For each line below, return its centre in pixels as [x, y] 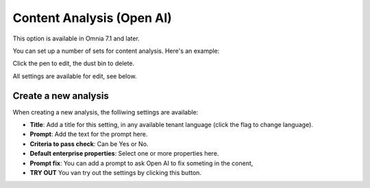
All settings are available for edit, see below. [75, 76]
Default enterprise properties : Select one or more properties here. [124, 154]
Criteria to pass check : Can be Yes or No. [89, 143]
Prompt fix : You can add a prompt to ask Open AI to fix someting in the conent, [141, 163]
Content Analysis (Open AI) [92, 18]
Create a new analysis [61, 96]
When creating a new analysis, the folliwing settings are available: [106, 112]
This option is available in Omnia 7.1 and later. [76, 38]
